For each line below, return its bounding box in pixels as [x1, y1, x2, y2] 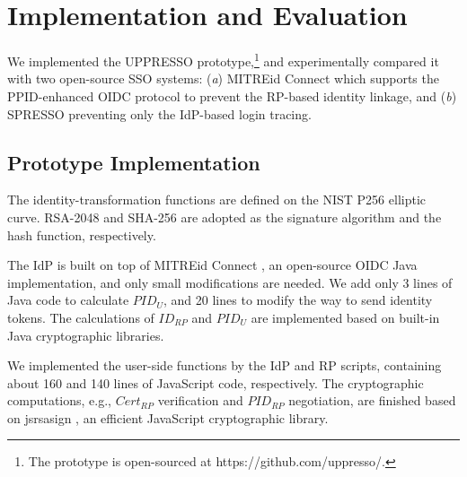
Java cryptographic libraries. [7, 325, 164, 344]
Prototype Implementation [7, 148, 260, 176]
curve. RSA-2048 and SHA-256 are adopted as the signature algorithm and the [7, 207, 442, 226]
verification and [157, 391, 243, 410]
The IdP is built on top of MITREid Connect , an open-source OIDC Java [7, 256, 418, 274]
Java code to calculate [7, 291, 129, 309]
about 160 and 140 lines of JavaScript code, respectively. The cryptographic [7, 373, 424, 392]
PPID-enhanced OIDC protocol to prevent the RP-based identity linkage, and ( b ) [7, 86, 457, 105]
